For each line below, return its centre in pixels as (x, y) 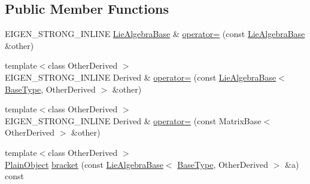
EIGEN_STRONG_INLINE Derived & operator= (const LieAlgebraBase (141, 77)
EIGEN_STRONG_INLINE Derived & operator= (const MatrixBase (133, 120)
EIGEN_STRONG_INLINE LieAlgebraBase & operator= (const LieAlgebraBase (155, 34)
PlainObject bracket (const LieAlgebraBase (84, 164)
